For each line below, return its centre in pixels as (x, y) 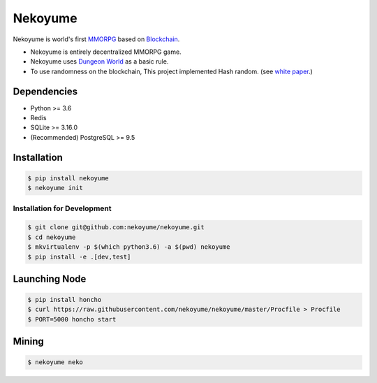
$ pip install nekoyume (68, 178)
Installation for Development (62, 208)
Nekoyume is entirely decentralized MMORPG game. (106, 52)
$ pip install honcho (65, 300)
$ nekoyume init (56, 188)
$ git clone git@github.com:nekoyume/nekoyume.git (116, 227)
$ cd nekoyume (52, 237)
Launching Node (50, 279)
